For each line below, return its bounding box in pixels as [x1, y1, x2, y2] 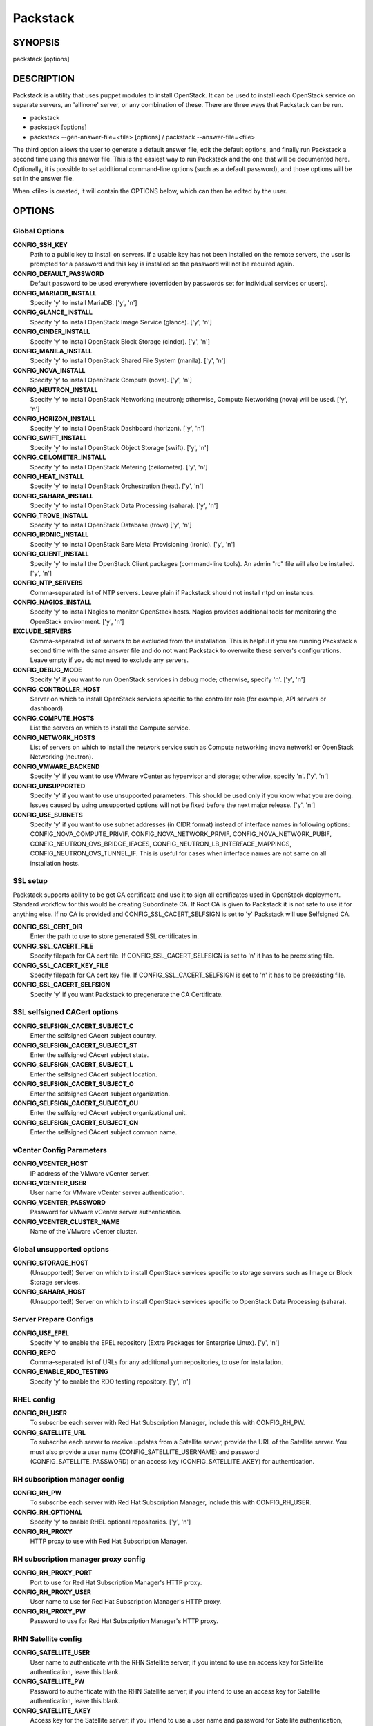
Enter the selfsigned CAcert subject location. [30, 1070, 158, 1078]
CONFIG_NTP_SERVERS [12, 579, 83, 587]
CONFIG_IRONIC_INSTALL [12, 530, 89, 539]
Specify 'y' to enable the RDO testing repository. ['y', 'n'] [30, 1377, 191, 1386]
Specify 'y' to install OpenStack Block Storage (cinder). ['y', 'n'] [30, 337, 211, 345]
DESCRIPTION [12, 72, 75, 84]
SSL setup [12, 876, 48, 886]
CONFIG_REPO [12, 1348, 57, 1357]
